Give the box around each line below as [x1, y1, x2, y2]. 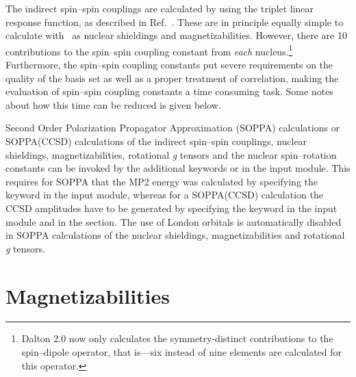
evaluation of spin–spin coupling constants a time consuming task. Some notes [5, 84, 333, 99]
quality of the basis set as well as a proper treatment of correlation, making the [5, 70, 339, 85]
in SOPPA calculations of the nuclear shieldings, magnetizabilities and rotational [5, 228, 345, 242]
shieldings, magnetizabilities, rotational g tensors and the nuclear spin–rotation [5, 147, 337, 161]
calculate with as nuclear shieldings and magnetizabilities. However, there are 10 [5, 28, 347, 42]
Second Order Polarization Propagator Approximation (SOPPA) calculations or [5, 120, 340, 135]
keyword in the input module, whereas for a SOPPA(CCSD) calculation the [5, 187, 323, 202]
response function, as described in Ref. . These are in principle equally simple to [5, 14, 344, 29]
